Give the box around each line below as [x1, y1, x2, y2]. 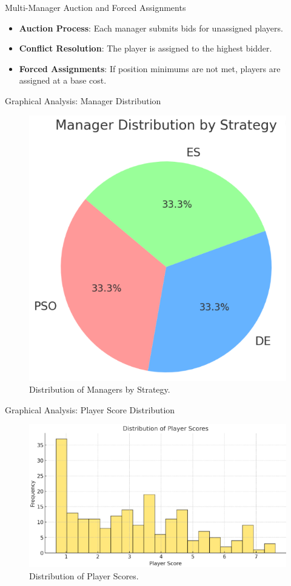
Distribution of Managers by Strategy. [29, 383, 170, 396]
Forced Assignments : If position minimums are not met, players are [19, 62, 281, 75]
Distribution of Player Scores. [29, 570, 139, 582]
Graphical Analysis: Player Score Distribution [5, 403, 175, 416]
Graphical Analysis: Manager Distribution [5, 94, 161, 107]
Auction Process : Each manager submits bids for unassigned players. [19, 21, 283, 34]
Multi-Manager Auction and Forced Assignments [5, 1, 186, 13]
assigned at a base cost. [19, 74, 107, 87]
